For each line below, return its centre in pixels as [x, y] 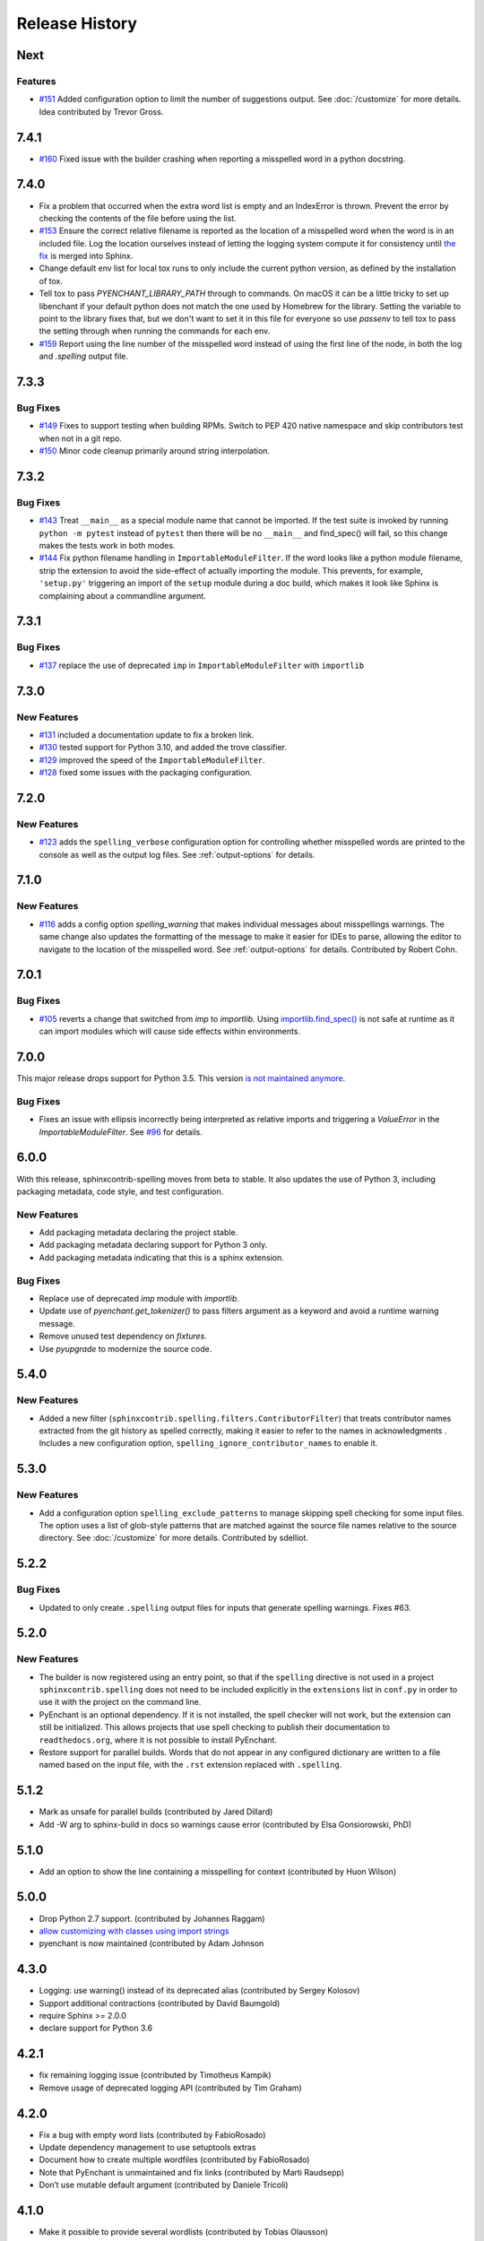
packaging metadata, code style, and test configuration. [120, 1191]
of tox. [51, 281]
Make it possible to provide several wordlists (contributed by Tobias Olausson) [184, 2232]
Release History [77, 23]
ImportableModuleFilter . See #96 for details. [121, 1132]
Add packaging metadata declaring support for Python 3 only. [153, 1245]
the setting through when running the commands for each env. [155, 331]
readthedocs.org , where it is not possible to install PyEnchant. [158, 1740]
